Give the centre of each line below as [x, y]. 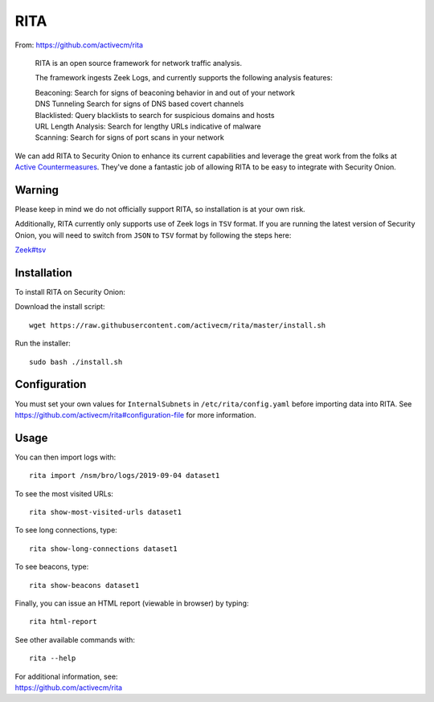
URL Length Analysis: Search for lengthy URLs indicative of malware [148, 126]
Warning [37, 190]
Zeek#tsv [31, 250]
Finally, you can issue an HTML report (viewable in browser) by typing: [132, 603]
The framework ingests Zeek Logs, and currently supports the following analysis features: [184, 78]
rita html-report [63, 622]
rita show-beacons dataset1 [84, 585]
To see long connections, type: [66, 530]
